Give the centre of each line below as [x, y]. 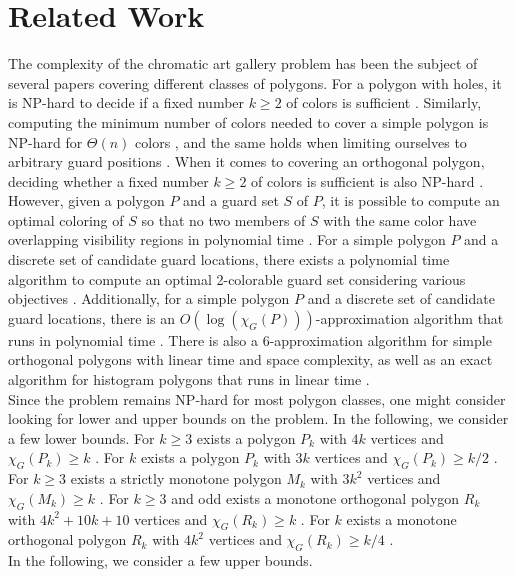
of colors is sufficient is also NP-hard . [367, 180]
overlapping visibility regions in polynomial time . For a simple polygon [227, 239]
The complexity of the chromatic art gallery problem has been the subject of [243, 63]
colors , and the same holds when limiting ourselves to [301, 141]
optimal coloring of [66, 219]
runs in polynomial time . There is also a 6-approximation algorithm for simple [250, 339]
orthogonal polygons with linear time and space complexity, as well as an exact [250, 359]
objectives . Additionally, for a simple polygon [149, 298]
